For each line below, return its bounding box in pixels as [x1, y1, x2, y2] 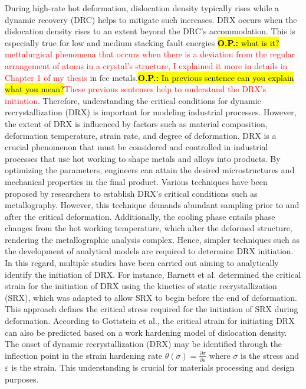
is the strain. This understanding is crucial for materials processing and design [11, 361, 295, 374]
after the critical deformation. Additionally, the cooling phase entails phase [5, 210, 275, 222]
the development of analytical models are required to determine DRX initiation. [5, 245, 294, 257]
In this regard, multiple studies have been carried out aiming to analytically [5, 257, 279, 269]
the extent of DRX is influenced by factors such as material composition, [5, 117, 268, 129]
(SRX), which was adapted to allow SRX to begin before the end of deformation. [5, 291, 298, 303]
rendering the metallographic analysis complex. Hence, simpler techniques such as [5, 233, 300, 245]
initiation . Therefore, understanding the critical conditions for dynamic [5, 94, 261, 106]
